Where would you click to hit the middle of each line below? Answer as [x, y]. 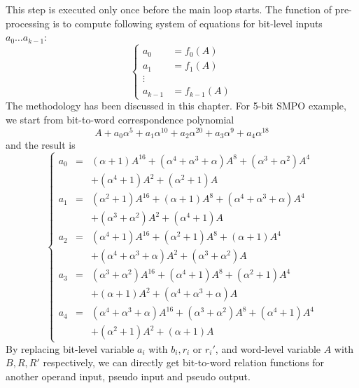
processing [28, 23]
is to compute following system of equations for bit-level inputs [188, 23]
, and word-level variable [268, 348]
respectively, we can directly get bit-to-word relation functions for [184, 362]
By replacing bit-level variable [70, 348]
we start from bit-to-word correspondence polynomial [120, 119]
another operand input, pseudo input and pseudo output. [128, 376]
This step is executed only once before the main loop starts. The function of [169, 9]
